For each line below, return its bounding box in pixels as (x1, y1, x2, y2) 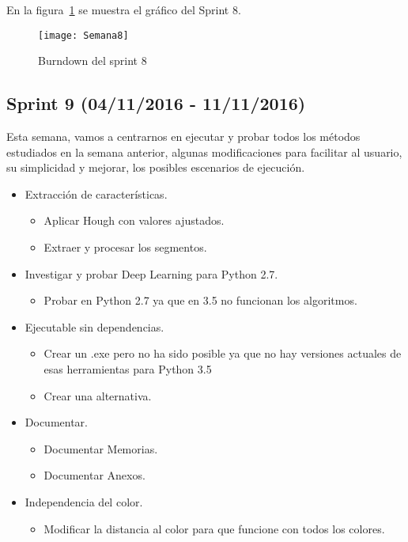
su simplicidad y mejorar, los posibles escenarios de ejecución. (6, 159, 305, 176)
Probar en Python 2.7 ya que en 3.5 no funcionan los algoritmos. (43, 292, 357, 309)
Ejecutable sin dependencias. (25, 318, 164, 335)
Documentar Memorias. (43, 440, 158, 457)
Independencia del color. (25, 493, 143, 510)
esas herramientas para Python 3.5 (43, 360, 212, 377)
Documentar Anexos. (43, 467, 145, 483)
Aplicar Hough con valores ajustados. (43, 212, 225, 229)
